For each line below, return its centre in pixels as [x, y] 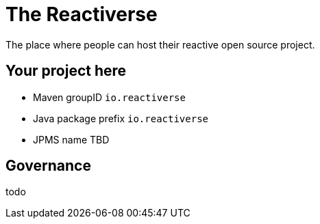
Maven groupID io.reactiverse [109, 97]
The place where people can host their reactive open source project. [160, 44]
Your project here [66, 71]
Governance [48, 166]
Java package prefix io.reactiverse [121, 118]
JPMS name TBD [71, 139]
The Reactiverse [82, 14]
